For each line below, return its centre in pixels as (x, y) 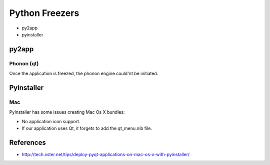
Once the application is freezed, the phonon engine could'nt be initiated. (84, 74)
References (27, 142)
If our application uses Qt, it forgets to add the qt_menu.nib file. (87, 128)
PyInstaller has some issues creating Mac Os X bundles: (67, 112)
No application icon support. (51, 121)
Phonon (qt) (24, 63)
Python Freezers (44, 13)
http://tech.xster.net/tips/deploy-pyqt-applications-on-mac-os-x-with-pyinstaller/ (106, 154)
